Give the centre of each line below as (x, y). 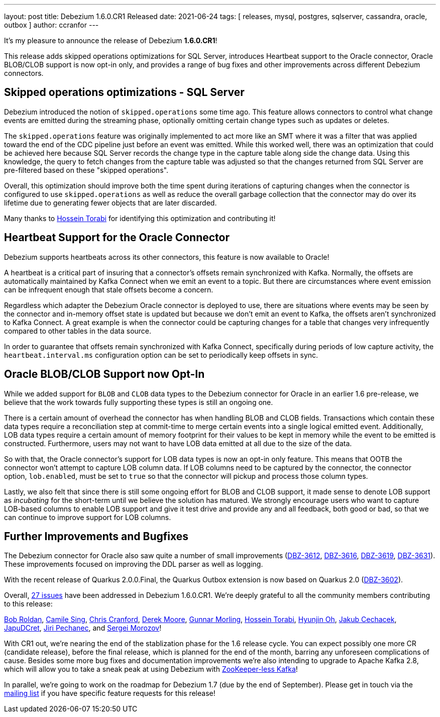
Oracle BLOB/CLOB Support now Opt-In (104, 374)
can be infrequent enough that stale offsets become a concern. (109, 289)
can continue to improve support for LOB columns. (88, 517)
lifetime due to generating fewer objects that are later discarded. (111, 202)
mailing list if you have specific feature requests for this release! (110, 693)
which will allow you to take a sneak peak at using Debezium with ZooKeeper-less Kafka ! (151, 669)
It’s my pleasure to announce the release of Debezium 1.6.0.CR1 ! (111, 40)
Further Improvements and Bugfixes (96, 536)
